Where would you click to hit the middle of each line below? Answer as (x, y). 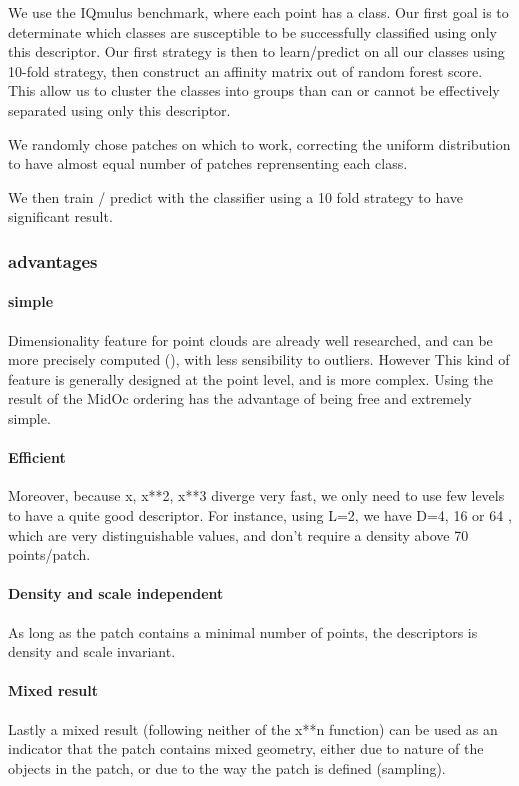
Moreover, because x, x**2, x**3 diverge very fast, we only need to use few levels (256, 495)
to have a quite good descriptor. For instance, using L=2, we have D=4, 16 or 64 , (260, 514)
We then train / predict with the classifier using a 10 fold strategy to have (236, 196)
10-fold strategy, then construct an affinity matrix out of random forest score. (245, 70)
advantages (53, 260)
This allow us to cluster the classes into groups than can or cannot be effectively (254, 90)
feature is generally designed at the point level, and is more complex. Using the (250, 378)
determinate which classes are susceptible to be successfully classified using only (252, 31)
